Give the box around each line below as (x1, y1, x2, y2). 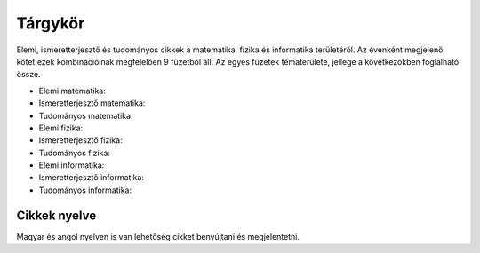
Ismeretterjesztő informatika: (38, 172, 144, 183)
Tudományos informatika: (38, 185, 132, 195)
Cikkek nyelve (16, 208, 97, 223)
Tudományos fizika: (38, 147, 111, 158)
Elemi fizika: (38, 123, 84, 133)
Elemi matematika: (38, 85, 106, 96)
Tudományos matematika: (38, 110, 133, 121)
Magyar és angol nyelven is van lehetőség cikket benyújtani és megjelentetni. (16, 231, 300, 241)
